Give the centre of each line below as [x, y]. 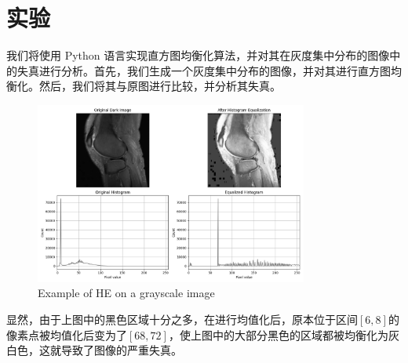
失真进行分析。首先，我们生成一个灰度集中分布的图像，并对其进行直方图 [204, 70]
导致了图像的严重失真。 [121, 350]
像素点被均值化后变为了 [67, 334]
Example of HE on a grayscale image [126, 293]
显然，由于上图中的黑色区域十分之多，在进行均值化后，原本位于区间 [182, 319]
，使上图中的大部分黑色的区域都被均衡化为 [278, 334]
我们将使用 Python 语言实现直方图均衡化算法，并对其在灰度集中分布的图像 [198, 55]
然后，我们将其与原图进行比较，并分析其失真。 [160, 86]
